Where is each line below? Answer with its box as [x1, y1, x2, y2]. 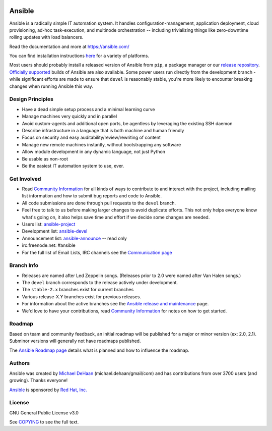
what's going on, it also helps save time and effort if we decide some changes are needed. [22, 214, 210, 220]
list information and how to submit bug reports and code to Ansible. [22, 193, 162, 199]
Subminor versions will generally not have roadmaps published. [9, 338, 141, 344]
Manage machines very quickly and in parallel [22, 114, 117, 120]
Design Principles [9, 96, 54, 103]
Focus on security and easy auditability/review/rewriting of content [22, 134, 161, 141]
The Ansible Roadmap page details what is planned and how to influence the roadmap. [9, 347, 190, 353]
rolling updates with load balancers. [9, 34, 84, 40]
